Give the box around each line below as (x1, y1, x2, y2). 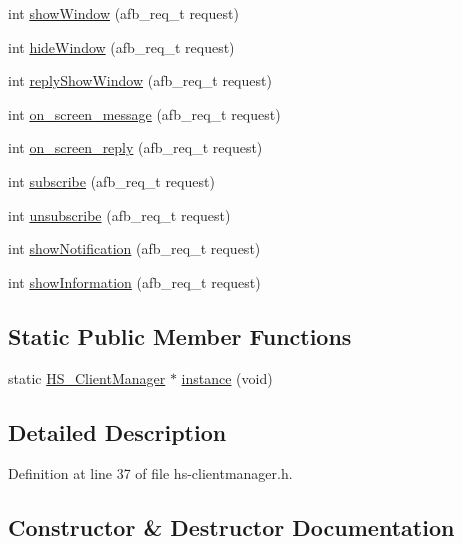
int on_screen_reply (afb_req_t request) (8, 137, 263, 158)
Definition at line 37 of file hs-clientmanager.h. (8, 463, 293, 484)
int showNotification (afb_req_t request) (8, 238, 261, 259)
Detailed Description (8, 416, 227, 447)
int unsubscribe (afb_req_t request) (8, 204, 231, 225)
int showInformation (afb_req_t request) (8, 271, 261, 292)
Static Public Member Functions (8, 320, 352, 351)
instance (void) (181, 367, 273, 388)
